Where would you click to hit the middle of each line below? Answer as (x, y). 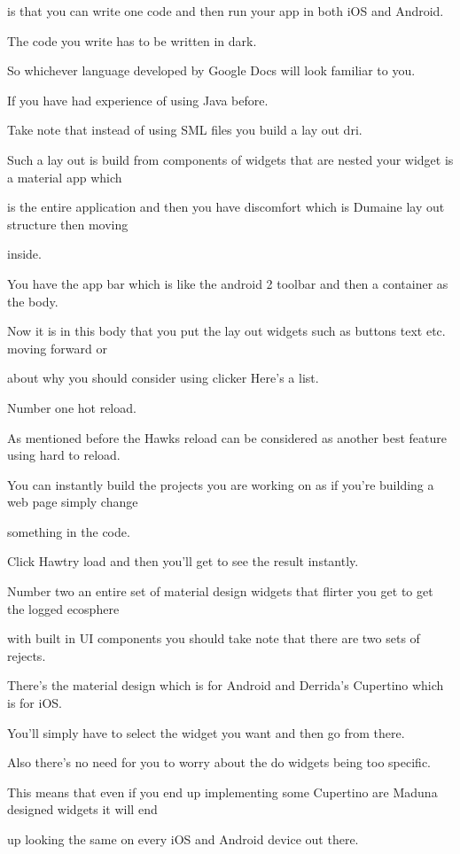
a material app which (65, 177)
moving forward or (57, 348)
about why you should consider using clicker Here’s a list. (163, 378)
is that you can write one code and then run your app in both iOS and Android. (226, 11)
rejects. (27, 655)
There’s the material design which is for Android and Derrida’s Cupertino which (226, 685)
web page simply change (73, 502)
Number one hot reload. (72, 407)
